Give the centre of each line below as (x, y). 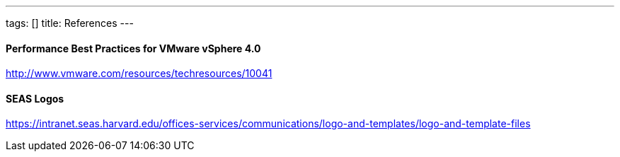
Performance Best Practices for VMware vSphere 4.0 (133, 48)
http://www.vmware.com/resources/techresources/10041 (139, 74)
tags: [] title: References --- (70, 23)
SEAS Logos (35, 98)
